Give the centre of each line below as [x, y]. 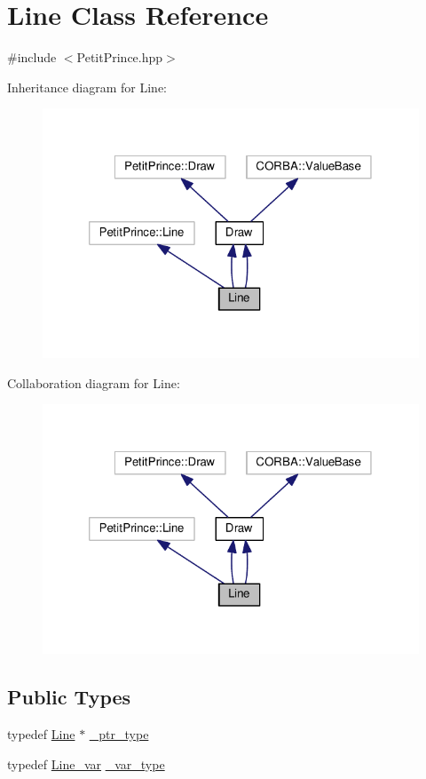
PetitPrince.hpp [120, 57]
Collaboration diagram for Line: [94, 382]
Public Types [69, 697]
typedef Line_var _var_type [86, 763]
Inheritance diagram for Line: [87, 87]
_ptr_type [119, 734]
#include [32, 57]
